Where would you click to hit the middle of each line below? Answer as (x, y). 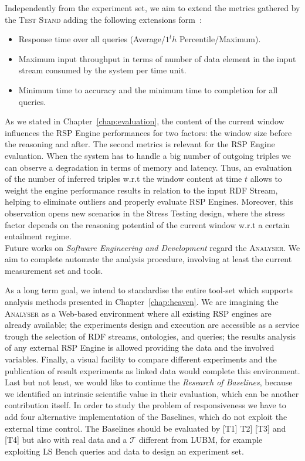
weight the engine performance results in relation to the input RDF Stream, (141, 190)
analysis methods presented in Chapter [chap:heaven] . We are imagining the (142, 302)
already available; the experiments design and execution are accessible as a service (152, 325)
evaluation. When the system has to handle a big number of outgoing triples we (148, 155)
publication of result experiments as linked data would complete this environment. (152, 370)
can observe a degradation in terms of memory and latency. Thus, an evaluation (148, 167)
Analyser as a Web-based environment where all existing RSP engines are (138, 313)
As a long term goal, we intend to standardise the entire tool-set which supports (149, 290)
